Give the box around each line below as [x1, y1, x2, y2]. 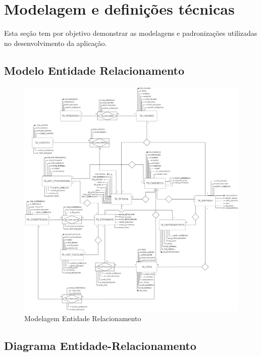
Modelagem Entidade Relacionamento [24, 313, 141, 323]
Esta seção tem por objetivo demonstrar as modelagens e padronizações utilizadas [4, 28, 257, 38]
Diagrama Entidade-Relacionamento [4, 337, 196, 353]
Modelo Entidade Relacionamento [4, 62, 185, 78]
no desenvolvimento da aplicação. [4, 37, 107, 48]
